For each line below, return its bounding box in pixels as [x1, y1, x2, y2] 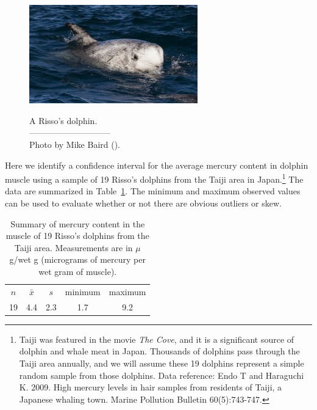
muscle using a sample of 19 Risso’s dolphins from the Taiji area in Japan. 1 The [5, 171, 304, 185]
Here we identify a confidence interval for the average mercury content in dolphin [5, 158, 308, 171]
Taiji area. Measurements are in [14, 241, 133, 254]
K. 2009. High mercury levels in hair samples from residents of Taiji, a [19, 381, 282, 394]
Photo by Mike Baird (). [29, 138, 121, 150]
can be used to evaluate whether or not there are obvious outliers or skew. [5, 197, 282, 210]
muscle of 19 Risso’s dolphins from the [5, 229, 149, 242]
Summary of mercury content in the [10, 217, 145, 230]
